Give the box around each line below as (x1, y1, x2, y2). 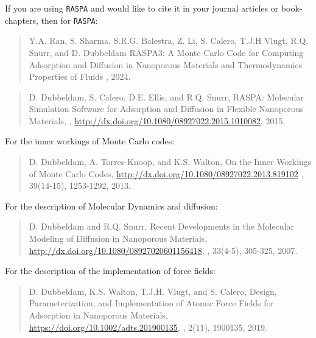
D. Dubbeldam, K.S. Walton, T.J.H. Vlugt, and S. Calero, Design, (29, 284, 277, 297)
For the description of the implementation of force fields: (5, 264, 216, 277)
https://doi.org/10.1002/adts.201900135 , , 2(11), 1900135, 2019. (29, 320, 267, 333)
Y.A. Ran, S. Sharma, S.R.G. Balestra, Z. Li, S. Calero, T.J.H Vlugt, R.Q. (29, 34, 309, 47)
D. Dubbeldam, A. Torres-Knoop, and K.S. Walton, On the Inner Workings (29, 155, 312, 168)
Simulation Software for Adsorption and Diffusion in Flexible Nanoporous (29, 102, 304, 115)
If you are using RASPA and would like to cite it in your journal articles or (5, 2, 279, 14)
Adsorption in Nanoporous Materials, (29, 309, 168, 321)
